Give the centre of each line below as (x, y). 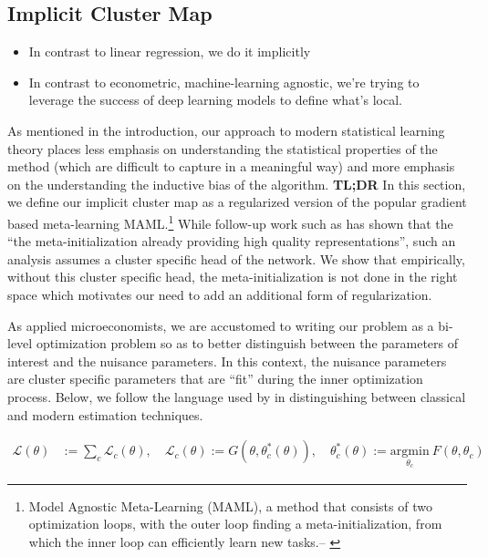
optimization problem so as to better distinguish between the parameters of (247, 343)
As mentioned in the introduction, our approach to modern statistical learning (226, 130)
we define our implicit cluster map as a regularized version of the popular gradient (237, 202)
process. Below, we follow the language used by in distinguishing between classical (237, 396)
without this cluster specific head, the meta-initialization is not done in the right (233, 277)
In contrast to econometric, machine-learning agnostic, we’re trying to (224, 82)
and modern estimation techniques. (105, 414)
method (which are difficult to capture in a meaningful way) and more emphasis (231, 166)
